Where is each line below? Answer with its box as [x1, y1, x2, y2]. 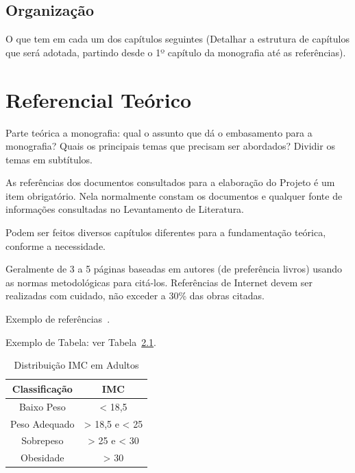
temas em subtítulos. [5, 152, 93, 166]
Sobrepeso [21, 433, 64, 448]
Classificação [12, 381, 73, 395]
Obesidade [21, 450, 64, 465]
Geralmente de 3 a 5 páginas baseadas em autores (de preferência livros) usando [5, 262, 343, 276]
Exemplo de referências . [5, 312, 110, 326]
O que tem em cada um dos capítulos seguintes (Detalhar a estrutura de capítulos [5, 32, 350, 46]
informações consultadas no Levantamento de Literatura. [5, 202, 245, 216]
